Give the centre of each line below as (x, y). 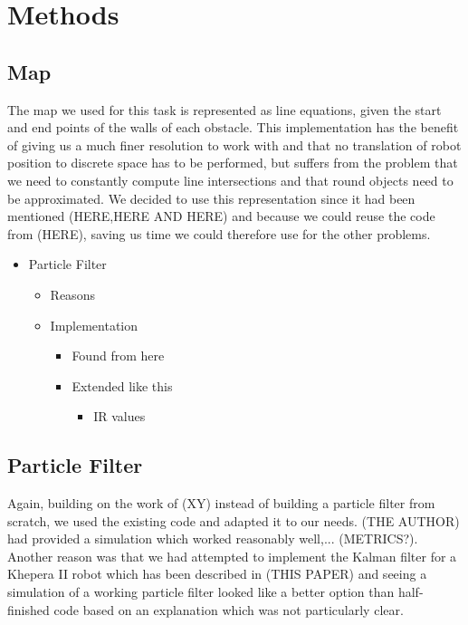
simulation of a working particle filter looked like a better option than (201, 592)
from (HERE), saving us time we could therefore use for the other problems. (219, 233)
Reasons (72, 294)
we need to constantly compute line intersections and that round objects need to (230, 180)
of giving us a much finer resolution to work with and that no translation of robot (234, 144)
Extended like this (122, 385)
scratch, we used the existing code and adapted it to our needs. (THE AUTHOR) (234, 520)
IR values (119, 416)
